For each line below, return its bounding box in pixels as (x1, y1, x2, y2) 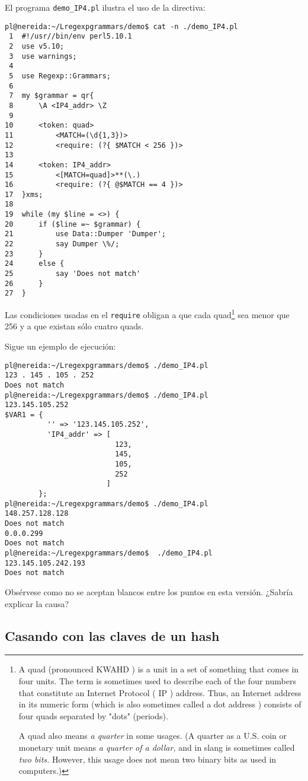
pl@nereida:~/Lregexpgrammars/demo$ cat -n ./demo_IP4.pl (5, 22, 238, 31)
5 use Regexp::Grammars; (9, 71, 111, 80)
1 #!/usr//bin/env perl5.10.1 (9, 32, 132, 41)
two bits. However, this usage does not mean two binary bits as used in (18, 753, 277, 765)
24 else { (5, 259, 65, 268)
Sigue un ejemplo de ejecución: (5, 339, 116, 352)
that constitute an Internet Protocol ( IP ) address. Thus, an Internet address (18, 686, 301, 699)
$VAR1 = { (5, 410, 43, 419)
